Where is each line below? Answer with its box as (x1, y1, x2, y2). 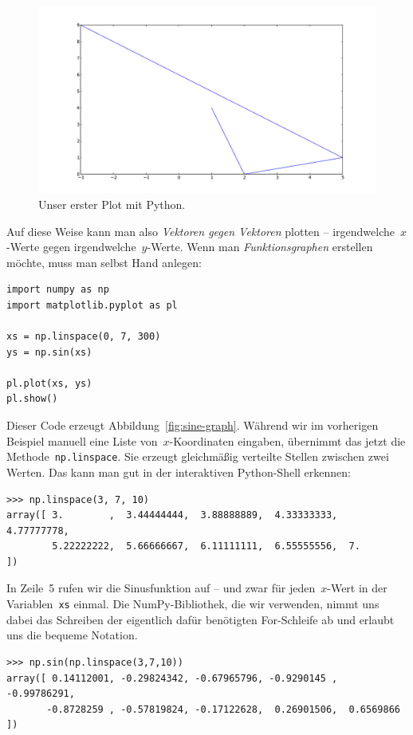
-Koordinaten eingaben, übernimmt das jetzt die (169, 432, 406, 449)
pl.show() (6, 393, 58, 405)
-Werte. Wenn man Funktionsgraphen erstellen (147, 238, 373, 255)
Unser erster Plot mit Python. (38, 195, 186, 212)
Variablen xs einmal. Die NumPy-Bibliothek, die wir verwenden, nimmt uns (6, 595, 380, 612)
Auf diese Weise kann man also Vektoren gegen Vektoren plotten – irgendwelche (6, 222, 395, 239)
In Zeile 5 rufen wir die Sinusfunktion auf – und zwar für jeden (6, 580, 316, 596)
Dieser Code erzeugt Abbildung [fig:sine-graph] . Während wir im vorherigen (6, 417, 379, 434)
